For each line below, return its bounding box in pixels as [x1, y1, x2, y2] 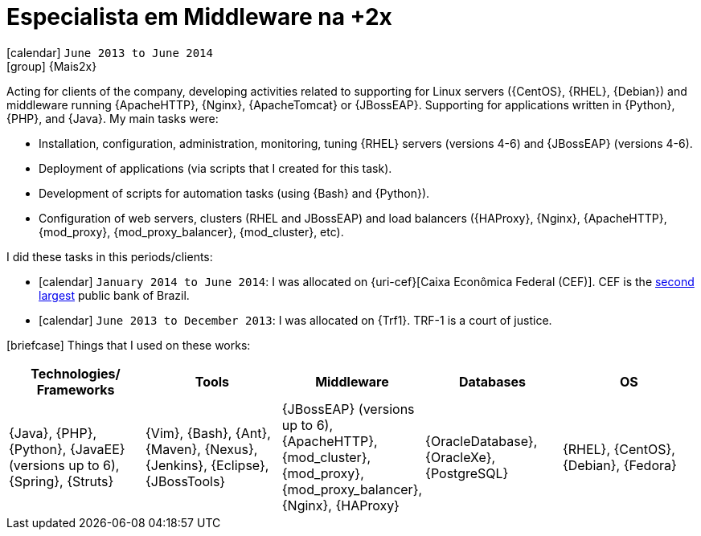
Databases [458, 373, 527, 390]
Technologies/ [31, 365, 121, 382]
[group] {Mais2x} [6, 59, 97, 73]
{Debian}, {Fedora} [562, 456, 677, 473]
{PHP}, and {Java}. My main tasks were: [6, 111, 219, 125]
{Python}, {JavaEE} [9, 440, 125, 457]
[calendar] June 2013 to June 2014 [6, 45, 213, 59]
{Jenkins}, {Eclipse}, [146, 456, 269, 473]
